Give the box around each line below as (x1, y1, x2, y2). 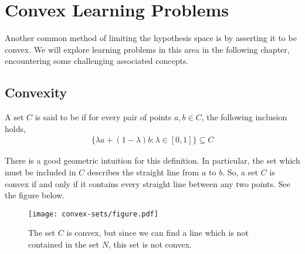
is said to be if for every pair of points (35, 111, 172, 123)
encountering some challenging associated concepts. (5, 55, 189, 67)
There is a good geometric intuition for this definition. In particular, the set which (5, 154, 300, 167)
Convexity (5, 83, 67, 101)
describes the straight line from (87, 165, 199, 178)
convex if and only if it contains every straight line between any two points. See (5, 177, 290, 189)
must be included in (5, 165, 76, 178)
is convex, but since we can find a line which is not (66, 226, 249, 239)
